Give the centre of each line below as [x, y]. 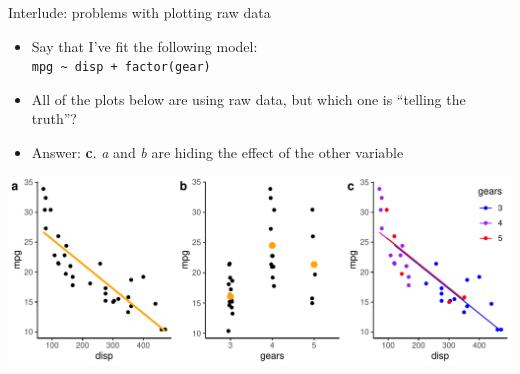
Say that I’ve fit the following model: [144, 45]
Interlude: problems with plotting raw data [139, 12]
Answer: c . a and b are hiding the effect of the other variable [217, 152]
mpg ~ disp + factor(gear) [121, 67]
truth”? [54, 118]
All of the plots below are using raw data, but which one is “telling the [248, 98]
